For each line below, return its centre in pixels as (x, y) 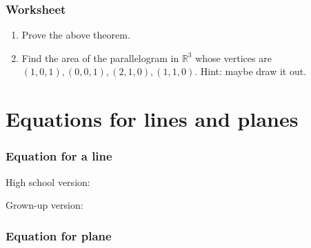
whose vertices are (233, 58)
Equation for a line (59, 156)
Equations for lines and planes (152, 119)
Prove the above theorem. (76, 35)
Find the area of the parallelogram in (100, 58)
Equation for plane (59, 235)
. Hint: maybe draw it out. (251, 71)
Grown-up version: (44, 205)
